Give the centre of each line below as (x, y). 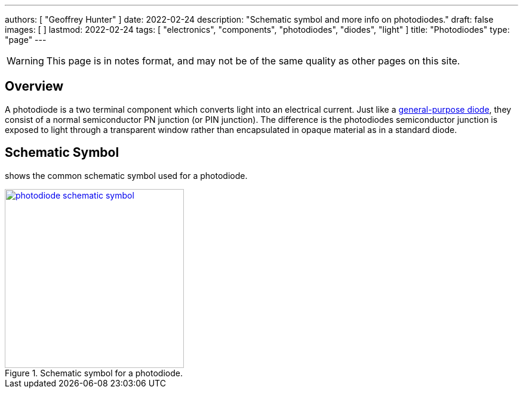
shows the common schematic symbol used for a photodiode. (126, 175)
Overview (34, 86)
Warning (25, 61)
